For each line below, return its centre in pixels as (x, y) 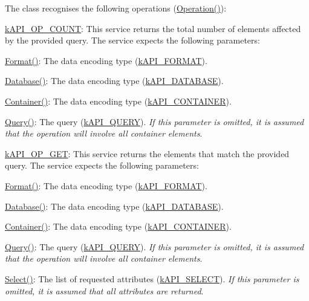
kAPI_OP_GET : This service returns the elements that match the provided (147, 153)
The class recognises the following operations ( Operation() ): (116, 8)
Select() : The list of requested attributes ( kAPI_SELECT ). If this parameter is (152, 278)
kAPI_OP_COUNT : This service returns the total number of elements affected (153, 28)
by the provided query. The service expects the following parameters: (132, 40)
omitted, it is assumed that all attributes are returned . (104, 290)
